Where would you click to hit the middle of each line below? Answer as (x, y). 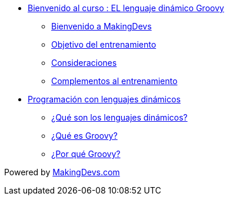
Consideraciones (84, 63)
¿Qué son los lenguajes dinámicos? (120, 117)
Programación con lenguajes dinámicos (104, 99)
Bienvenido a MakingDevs (102, 26)
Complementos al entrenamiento (115, 81)
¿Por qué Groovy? (86, 154)
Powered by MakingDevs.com (62, 172)
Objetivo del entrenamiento (104, 44)
